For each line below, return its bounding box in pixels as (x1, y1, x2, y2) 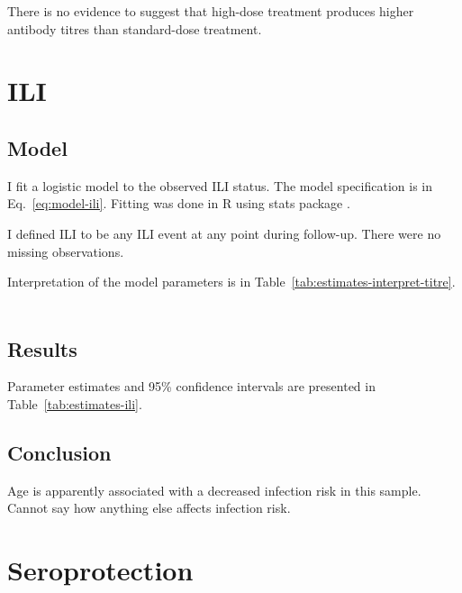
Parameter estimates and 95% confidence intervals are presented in (7, 377, 376, 396)
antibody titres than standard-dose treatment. (7, 19, 262, 38)
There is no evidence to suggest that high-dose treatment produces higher (7, 2, 414, 20)
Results (7, 334, 77, 362)
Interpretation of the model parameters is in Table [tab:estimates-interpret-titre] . (7, 272, 456, 291)
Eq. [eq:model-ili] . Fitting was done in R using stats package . (7, 194, 350, 213)
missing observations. (7, 242, 124, 260)
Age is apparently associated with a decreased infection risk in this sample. (7, 480, 421, 499)
